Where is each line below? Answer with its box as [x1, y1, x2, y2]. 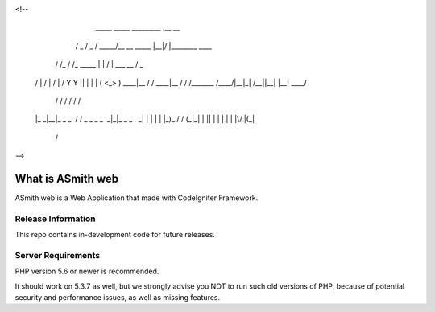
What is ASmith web [14, 171, 119, 185]
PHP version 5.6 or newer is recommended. [14, 266, 159, 277]
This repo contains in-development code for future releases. [14, 230, 215, 240]
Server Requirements [14, 249, 101, 261]
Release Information [14, 213, 96, 224]
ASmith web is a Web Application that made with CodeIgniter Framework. [14, 193, 259, 203]
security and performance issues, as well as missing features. [14, 293, 221, 302]
